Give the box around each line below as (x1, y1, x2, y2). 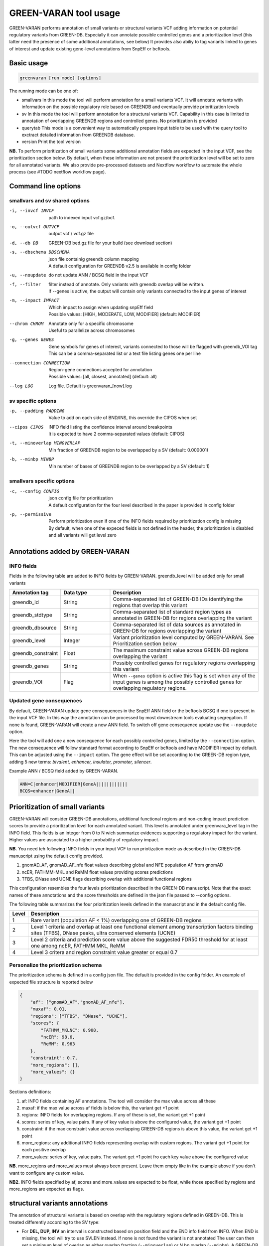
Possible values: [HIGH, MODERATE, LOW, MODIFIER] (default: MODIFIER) (48, 311, 201, 317)
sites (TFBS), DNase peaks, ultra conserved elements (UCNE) (30, 930, 176, 936)
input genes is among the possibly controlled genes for (113, 678, 243, 685)
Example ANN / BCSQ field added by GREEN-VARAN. (9, 768, 119, 774)
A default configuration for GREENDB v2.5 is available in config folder (48, 263, 191, 269)
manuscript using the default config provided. (9, 853, 103, 859)
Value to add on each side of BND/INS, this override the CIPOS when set (48, 415, 197, 421)
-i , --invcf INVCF (9, 208, 54, 214)
